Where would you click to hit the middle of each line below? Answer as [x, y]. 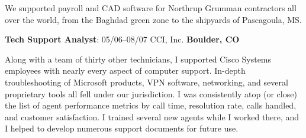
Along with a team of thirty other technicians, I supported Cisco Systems [138, 59]
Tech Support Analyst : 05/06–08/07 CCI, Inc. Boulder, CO [122, 39]
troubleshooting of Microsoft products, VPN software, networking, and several [146, 82]
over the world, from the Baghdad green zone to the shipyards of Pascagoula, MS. [153, 19]
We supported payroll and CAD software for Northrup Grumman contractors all [151, 8]
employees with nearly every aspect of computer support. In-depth [125, 70]
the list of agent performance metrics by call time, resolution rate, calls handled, [151, 105]
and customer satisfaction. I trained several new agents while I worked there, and [152, 116]
